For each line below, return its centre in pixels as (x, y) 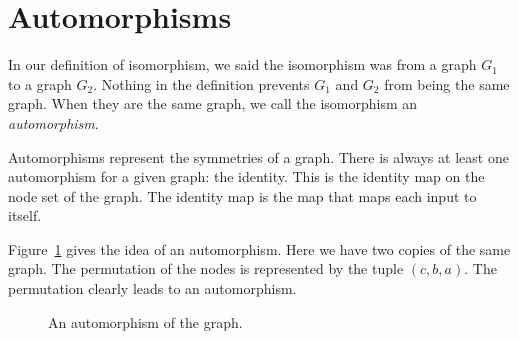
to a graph (40, 83)
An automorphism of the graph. (145, 321)
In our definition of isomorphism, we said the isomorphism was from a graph (242, 64)
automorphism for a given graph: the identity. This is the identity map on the (246, 176)
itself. (25, 215)
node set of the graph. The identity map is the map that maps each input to (242, 195)
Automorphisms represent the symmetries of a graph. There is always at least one (258, 156)
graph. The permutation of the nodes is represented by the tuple (206, 268)
